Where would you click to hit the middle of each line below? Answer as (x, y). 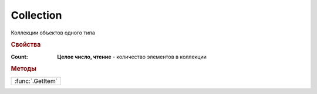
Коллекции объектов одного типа (53, 33)
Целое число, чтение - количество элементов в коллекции (132, 57)
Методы (23, 69)
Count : (20, 57)
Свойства (26, 45)
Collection (36, 15)
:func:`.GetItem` (36, 81)
